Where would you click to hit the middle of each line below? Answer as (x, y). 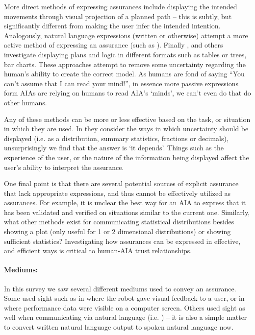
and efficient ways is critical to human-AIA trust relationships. (98, 251)
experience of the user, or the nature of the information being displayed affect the (127, 157)
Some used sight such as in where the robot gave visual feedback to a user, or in (124, 298)
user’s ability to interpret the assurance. (64, 167)
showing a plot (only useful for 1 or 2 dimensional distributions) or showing (117, 231)
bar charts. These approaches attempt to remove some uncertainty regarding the (125, 64)
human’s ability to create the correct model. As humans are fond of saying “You (124, 74)
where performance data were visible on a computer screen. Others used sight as (125, 307)
